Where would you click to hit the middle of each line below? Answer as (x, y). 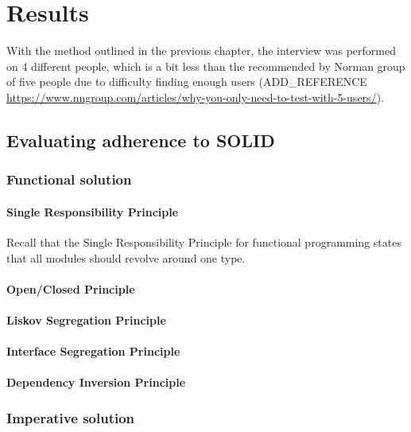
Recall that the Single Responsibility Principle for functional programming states (204, 241)
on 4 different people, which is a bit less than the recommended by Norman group (206, 66)
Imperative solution (71, 417)
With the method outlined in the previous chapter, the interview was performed (201, 51)
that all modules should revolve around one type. (126, 257)
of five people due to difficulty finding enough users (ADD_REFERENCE (187, 82)
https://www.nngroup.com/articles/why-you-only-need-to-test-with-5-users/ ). (195, 97)
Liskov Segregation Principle (86, 319)
